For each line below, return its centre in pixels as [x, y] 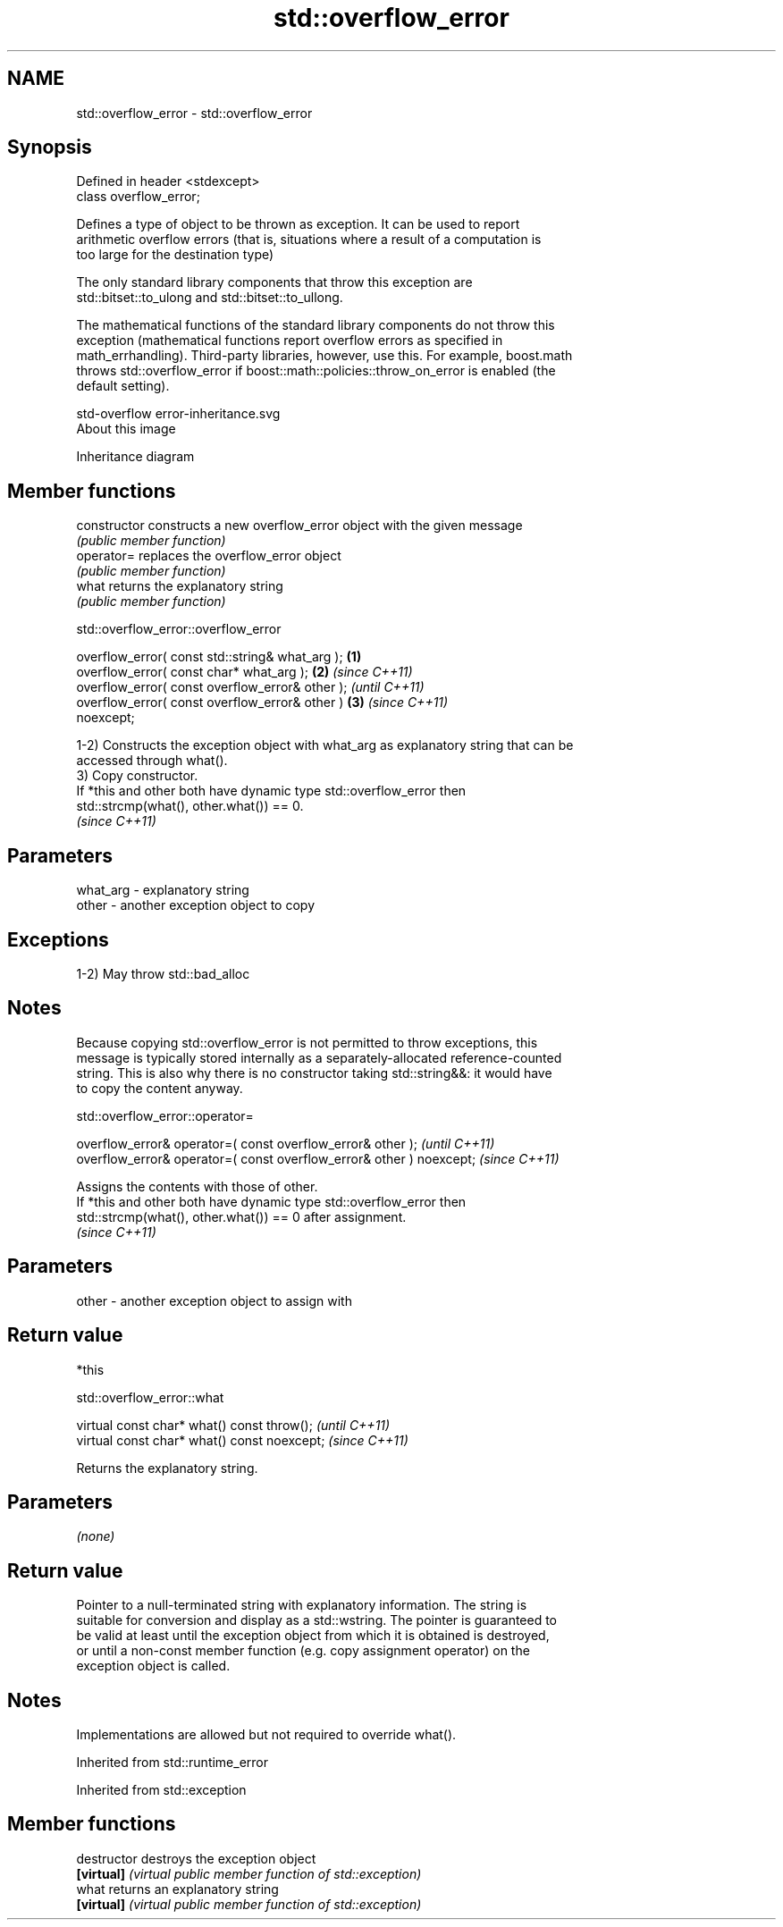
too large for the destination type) [175, 255]
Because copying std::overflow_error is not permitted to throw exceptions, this [307, 1042]
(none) [96, 1536]
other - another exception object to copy [195, 905]
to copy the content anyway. [160, 1088]
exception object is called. [153, 1666]
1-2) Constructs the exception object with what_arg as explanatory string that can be [325, 745]
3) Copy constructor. [137, 776]
